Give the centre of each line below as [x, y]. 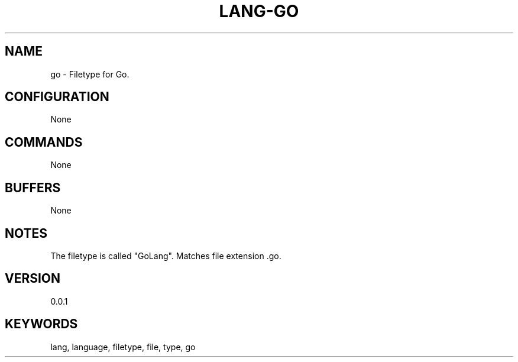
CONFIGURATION [57, 97]
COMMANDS [44, 142]
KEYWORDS [41, 324]
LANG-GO [259, 11]
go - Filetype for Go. [90, 74]
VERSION [33, 279]
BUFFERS [33, 188]
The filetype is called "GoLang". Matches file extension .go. [166, 256]
